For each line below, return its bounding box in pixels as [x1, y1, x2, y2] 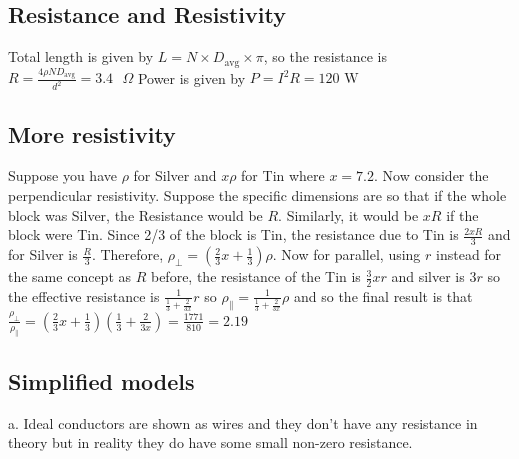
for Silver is [8, 244, 78, 265]
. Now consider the [374, 165, 489, 186]
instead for [436, 244, 502, 265]
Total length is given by [8, 46, 154, 67]
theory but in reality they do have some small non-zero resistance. [8, 432, 413, 453]
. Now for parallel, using [272, 244, 421, 265]
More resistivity [8, 118, 176, 149]
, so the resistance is [263, 46, 387, 67]
